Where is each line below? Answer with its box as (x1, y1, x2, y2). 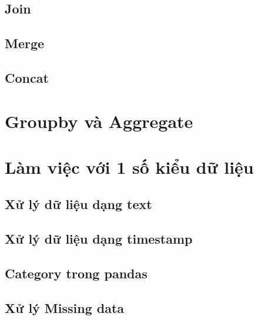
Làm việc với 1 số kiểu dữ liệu (5, 154, 254, 178)
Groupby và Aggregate (5, 109, 193, 133)
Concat (5, 68, 49, 86)
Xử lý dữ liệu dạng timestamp (5, 230, 193, 248)
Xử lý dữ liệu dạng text (5, 195, 152, 213)
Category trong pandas (5, 264, 148, 282)
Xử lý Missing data (5, 298, 125, 316)
